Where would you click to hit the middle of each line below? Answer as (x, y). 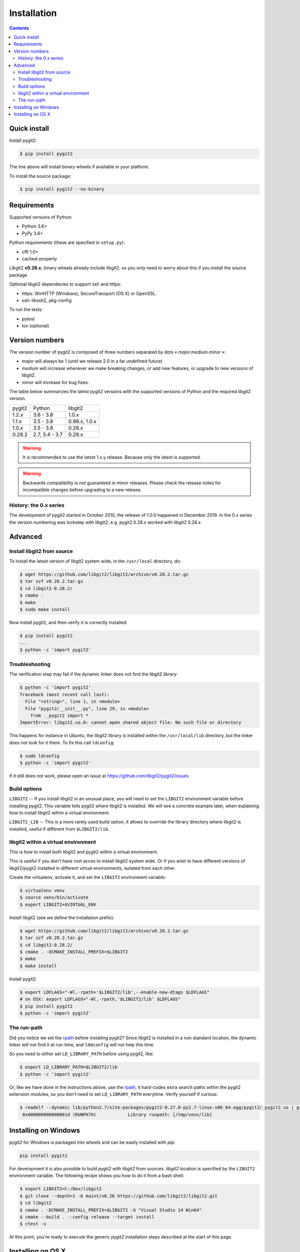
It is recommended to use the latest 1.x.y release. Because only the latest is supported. (112, 457)
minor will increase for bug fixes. (55, 382)
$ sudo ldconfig (40, 756)
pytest (28, 319)
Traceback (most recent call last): (65, 694)
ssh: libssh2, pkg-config (47, 300)
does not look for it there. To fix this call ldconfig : (62, 742)
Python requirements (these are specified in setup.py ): (67, 242)
